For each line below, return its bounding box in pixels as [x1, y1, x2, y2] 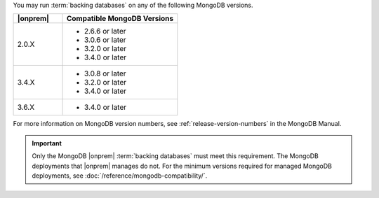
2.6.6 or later [84, 27, 126, 36]
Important [32, 139, 62, 147]
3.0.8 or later [84, 69, 126, 78]
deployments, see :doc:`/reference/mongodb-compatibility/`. [32, 171, 208, 180]
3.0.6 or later [84, 35, 126, 45]
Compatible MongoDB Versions [66, 14, 174, 24]
